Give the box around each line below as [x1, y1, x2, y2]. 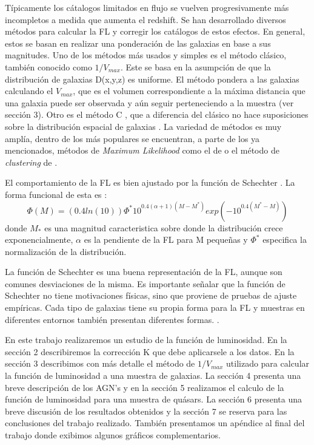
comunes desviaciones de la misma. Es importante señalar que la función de [5, 277, 286, 290]
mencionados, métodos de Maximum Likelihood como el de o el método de [5, 144, 279, 157]
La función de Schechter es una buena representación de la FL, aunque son [5, 265, 282, 278]
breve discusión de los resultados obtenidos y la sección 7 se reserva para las [5, 404, 287, 417]
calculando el [5, 84, 53, 97]
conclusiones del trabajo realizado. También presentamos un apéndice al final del [5, 416, 305, 429]
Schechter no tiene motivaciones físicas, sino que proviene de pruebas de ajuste [5, 289, 297, 302]
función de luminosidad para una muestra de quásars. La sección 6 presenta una [5, 393, 302, 406]
